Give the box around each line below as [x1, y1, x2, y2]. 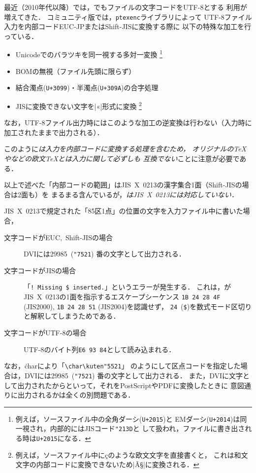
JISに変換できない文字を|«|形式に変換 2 [15, 99, 142, 111]
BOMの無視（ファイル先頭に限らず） [15, 66, 136, 76]
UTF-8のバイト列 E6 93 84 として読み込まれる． [24, 344, 176, 354]
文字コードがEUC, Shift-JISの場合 [4, 232, 113, 242]
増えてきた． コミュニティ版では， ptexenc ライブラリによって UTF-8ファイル [4, 11, 252, 22]
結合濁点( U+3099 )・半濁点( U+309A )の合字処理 [15, 82, 159, 93]
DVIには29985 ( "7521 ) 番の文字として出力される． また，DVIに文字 [24, 370, 243, 380]
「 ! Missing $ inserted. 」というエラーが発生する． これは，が [24, 282, 231, 292]
